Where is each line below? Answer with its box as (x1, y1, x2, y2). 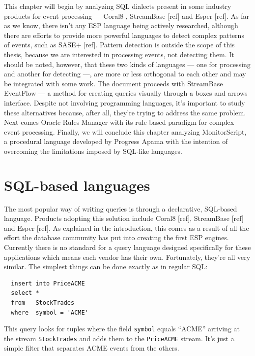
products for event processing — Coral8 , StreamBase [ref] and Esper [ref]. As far (4, 10, 249, 21)
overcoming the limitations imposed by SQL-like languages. (4, 145, 182, 156)
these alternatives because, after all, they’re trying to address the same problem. (4, 107, 246, 117)
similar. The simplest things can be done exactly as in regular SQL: (4, 261, 208, 272)
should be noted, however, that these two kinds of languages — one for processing (4, 59, 251, 69)
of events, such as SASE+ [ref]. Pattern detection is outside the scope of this (4, 39, 235, 50)
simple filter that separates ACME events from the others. (4, 343, 179, 353)
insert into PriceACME (11, 280, 85, 287)
